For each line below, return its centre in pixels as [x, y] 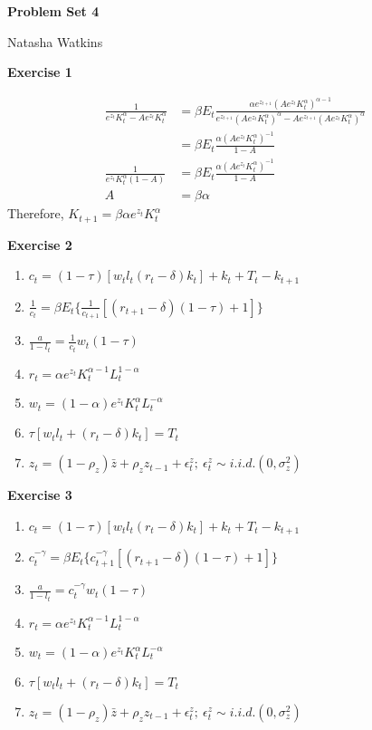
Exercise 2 [40, 244]
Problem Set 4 [53, 11]
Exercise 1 [40, 72]
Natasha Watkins [55, 41]
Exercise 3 [40, 495]
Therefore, [36, 213]
